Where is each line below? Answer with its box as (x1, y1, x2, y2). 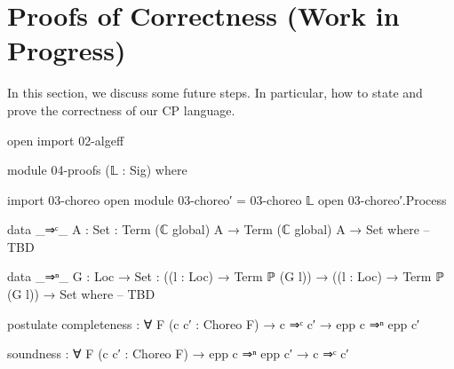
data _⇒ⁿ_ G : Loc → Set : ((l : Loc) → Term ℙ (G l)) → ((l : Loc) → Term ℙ (7, 267, 444, 286)
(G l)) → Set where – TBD (7, 285, 155, 303)
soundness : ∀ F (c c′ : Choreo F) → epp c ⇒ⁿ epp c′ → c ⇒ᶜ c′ (7, 344, 349, 363)
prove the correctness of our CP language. (7, 100, 235, 119)
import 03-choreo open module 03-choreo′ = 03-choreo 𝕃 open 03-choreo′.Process (7, 190, 447, 208)
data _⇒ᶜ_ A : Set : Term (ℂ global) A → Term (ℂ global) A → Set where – (7, 220, 430, 239)
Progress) (7, 32, 126, 68)
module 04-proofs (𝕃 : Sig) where (7, 161, 187, 179)
